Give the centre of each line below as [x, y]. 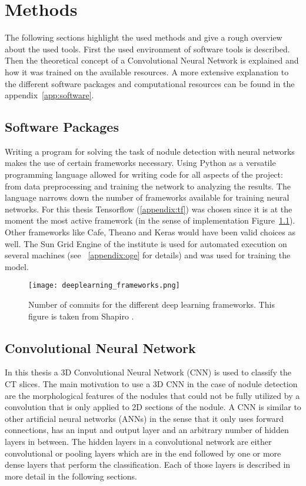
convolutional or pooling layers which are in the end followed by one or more [143, 453]
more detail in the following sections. [71, 476]
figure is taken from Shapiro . [81, 316]
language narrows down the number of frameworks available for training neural [147, 197]
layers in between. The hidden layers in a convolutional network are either [138, 442]
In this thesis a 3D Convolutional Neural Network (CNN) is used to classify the [148, 372]
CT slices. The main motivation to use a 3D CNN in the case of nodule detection [151, 384]
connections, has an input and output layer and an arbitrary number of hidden [147, 430]
